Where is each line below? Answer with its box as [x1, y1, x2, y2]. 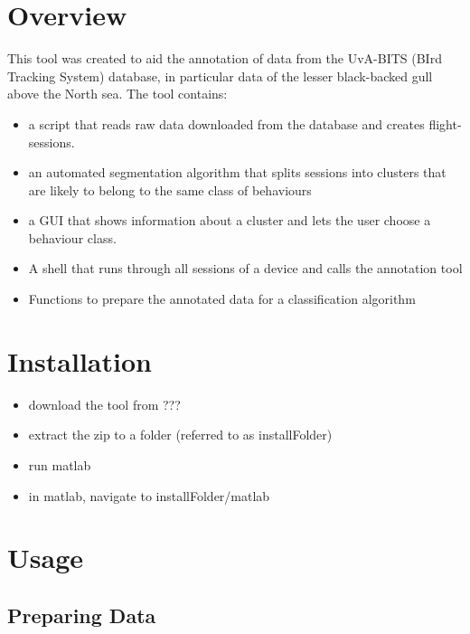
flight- [428, 114, 462, 133]
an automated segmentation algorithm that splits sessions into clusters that [28, 163, 446, 182]
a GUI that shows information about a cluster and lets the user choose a [28, 211, 431, 230]
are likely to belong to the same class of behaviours [28, 180, 312, 199]
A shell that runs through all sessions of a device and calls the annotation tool [28, 259, 463, 278]
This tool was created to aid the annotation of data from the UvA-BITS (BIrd [7, 49, 442, 68]
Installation [7, 342, 152, 379]
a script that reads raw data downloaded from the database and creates [28, 114, 425, 133]
